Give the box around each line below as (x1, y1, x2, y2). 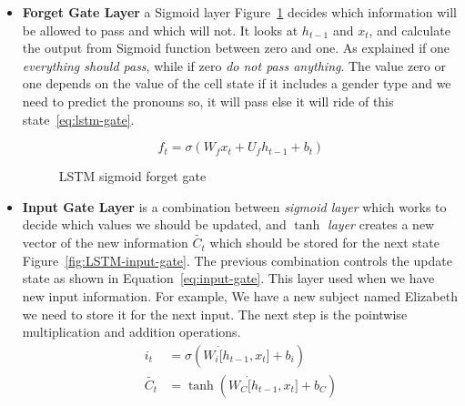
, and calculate (369, 20, 450, 39)
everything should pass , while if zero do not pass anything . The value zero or (22, 56, 446, 75)
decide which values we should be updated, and (22, 215, 287, 234)
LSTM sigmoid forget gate (58, 167, 207, 186)
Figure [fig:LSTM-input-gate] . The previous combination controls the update (22, 250, 452, 269)
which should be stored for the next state (209, 233, 440, 252)
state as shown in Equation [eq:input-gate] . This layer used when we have (22, 269, 435, 288)
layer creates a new (328, 215, 435, 234)
